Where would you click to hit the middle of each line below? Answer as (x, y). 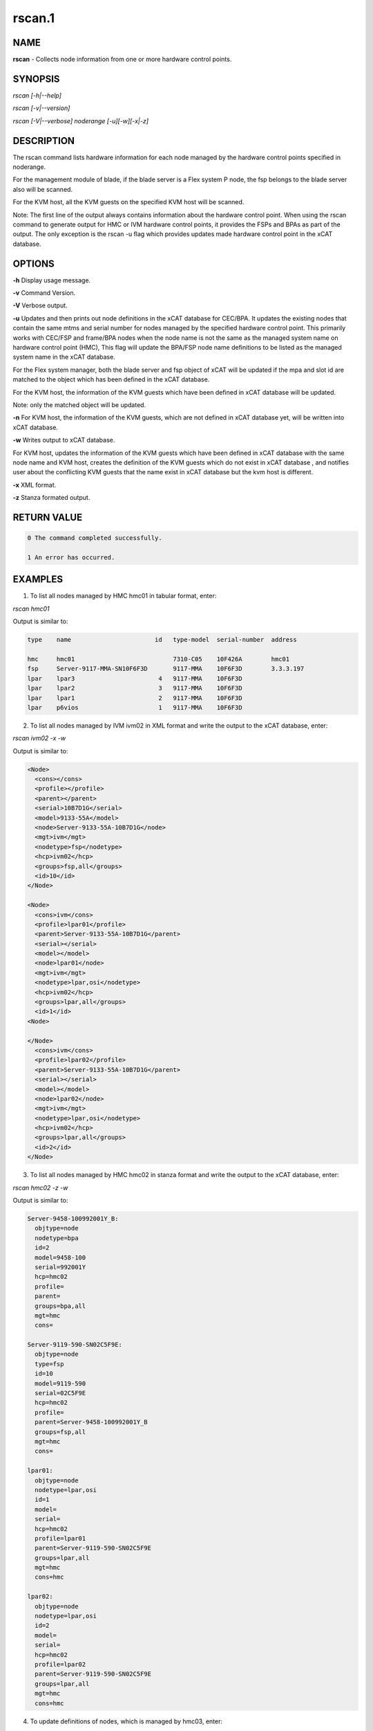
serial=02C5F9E (60, 1393)
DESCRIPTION (44, 141)
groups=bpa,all (60, 1306)
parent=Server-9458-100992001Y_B (91, 1422)
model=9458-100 (60, 1257)
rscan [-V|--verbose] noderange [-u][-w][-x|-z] (80, 120)
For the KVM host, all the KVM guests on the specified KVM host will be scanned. (128, 202)
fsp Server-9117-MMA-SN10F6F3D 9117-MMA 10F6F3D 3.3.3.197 (166, 669)
